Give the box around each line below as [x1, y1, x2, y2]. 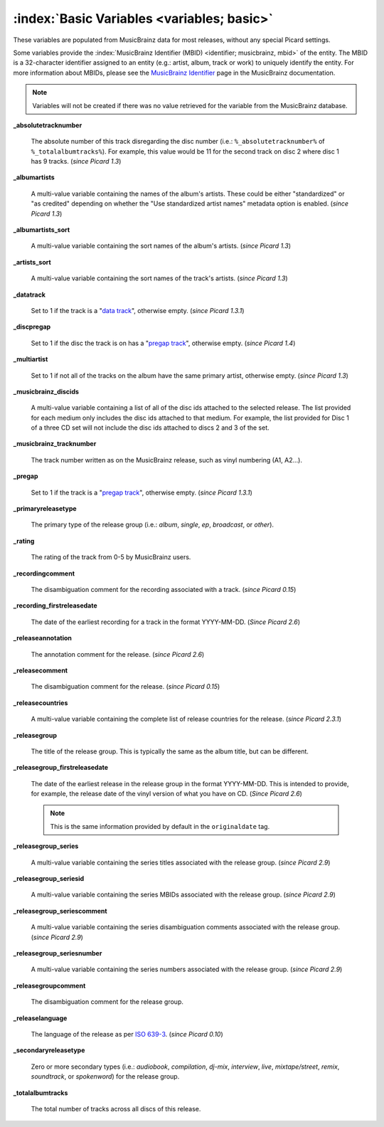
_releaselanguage [13, 1014, 68, 1022]
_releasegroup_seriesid [13, 874, 85, 883]
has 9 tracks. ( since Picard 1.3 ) [31, 157, 122, 166]
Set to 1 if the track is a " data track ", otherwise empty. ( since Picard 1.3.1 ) [31, 306, 245, 314]
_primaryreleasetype [13, 504, 78, 513]
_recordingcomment [13, 569, 75, 578]
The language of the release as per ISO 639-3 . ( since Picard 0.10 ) [31, 1030, 223, 1038]
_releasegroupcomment [13, 981, 86, 990]
